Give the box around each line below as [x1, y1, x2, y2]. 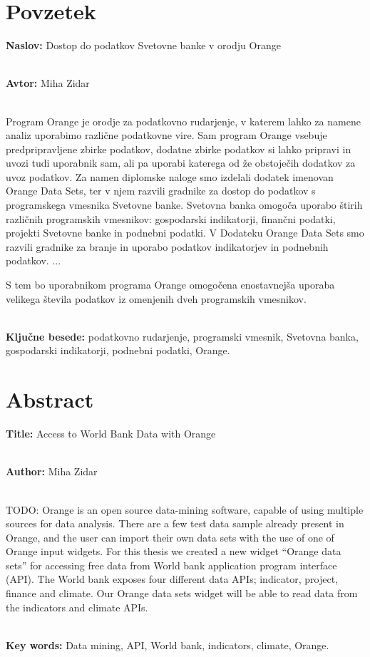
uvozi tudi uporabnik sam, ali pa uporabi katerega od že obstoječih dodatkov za [6, 155, 356, 170]
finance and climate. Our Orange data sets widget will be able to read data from [6, 586, 358, 601]
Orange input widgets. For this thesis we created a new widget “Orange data [6, 544, 341, 559]
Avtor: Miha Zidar [6, 76, 90, 90]
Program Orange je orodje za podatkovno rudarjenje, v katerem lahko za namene [6, 113, 361, 128]
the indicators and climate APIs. [6, 599, 148, 614]
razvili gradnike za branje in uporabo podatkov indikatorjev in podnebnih [6, 239, 329, 254]
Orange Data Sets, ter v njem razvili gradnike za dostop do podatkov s [6, 183, 316, 198]
